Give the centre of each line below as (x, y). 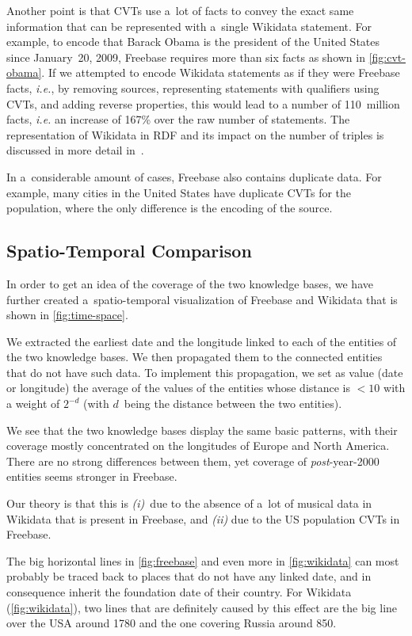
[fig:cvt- (387, 57)
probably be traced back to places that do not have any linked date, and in (189, 576)
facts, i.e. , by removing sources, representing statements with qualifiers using (193, 88)
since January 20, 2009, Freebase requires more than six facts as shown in (186, 57)
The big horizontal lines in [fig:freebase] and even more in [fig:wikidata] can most (203, 560)
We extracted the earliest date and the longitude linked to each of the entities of (202, 341)
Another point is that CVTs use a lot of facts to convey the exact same (180, 10)
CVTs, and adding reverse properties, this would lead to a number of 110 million (203, 103)
